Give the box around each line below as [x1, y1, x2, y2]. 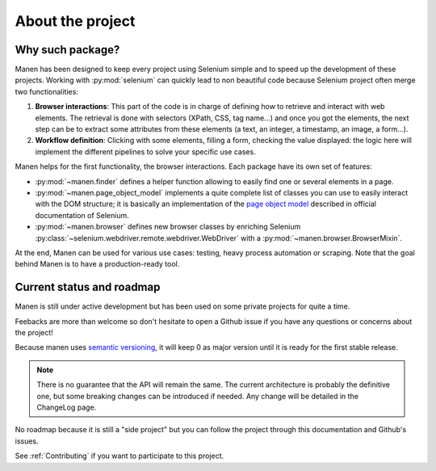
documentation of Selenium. [35, 210, 129, 220]
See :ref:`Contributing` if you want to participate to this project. [15, 451, 224, 460]
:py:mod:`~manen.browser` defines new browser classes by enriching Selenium [35, 222, 301, 232]
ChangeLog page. [36, 402, 97, 412]
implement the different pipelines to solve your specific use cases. [35, 146, 256, 157]
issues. [15, 436, 40, 446]
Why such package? [15, 43, 120, 57]
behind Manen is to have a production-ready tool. [15, 259, 180, 269]
